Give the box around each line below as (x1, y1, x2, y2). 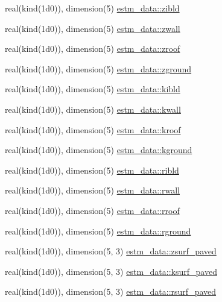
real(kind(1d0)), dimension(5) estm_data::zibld (5, 2, 180, 14)
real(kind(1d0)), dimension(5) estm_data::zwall (5, 22, 180, 34)
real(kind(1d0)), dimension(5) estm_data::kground (5, 143, 192, 156)
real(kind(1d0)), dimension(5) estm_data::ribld (5, 163, 179, 176)
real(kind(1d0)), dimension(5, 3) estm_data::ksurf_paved (5, 265, 217, 277)
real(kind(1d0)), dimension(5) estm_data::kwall (5, 102, 181, 115)
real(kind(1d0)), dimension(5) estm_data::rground (5, 224, 191, 237)
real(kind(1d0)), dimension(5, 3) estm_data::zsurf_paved (5, 245, 217, 257)
